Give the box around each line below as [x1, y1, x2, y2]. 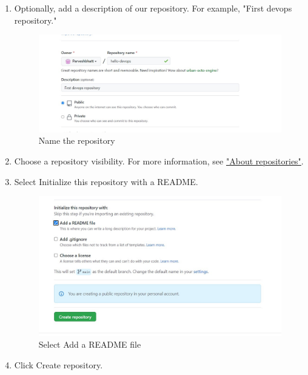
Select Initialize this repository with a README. [14, 175, 198, 187]
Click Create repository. [14, 358, 103, 371]
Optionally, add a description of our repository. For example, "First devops [14, 2, 292, 14]
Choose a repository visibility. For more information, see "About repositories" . [14, 155, 304, 167]
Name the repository [38, 134, 115, 147]
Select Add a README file [38, 338, 141, 351]
